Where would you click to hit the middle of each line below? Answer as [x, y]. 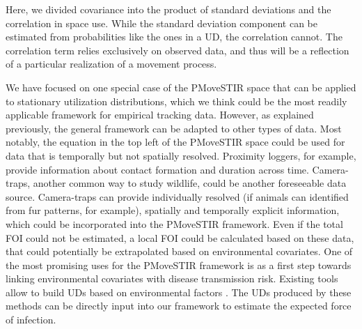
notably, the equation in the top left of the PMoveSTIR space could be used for [175, 142]
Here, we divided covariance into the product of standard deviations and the [168, 9]
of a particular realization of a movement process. [111, 64]
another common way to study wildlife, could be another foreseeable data [190, 183]
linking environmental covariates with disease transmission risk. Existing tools [172, 278]
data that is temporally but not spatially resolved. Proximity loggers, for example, [181, 155]
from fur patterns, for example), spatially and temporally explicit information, [173, 210]
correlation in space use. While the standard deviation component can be [162, 23]
